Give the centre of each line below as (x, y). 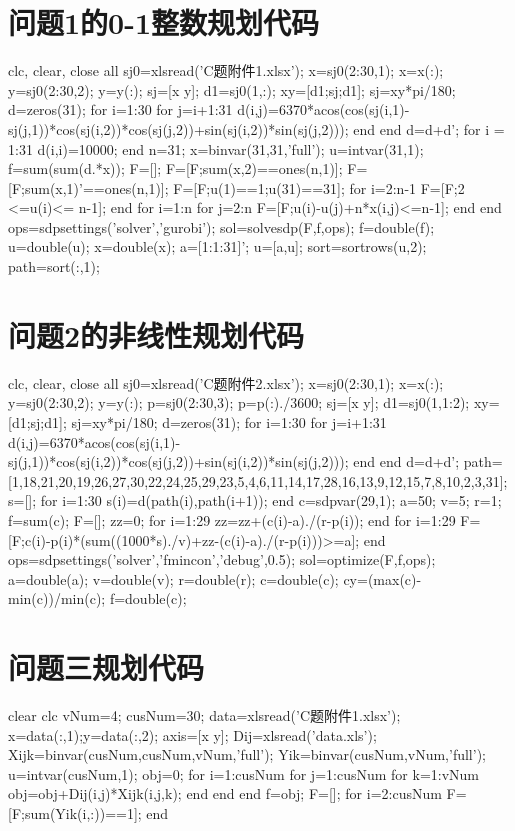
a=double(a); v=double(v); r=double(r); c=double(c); (173, 578)
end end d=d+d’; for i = (429, 128)
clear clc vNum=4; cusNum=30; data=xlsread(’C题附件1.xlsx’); (204, 715)
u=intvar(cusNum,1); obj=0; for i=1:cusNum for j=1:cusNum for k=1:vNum (244, 773)
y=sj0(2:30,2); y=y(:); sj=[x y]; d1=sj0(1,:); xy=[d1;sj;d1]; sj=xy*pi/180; (232, 89)
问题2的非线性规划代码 (156, 334)
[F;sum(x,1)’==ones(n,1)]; (88, 187)
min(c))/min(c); (57, 598)
